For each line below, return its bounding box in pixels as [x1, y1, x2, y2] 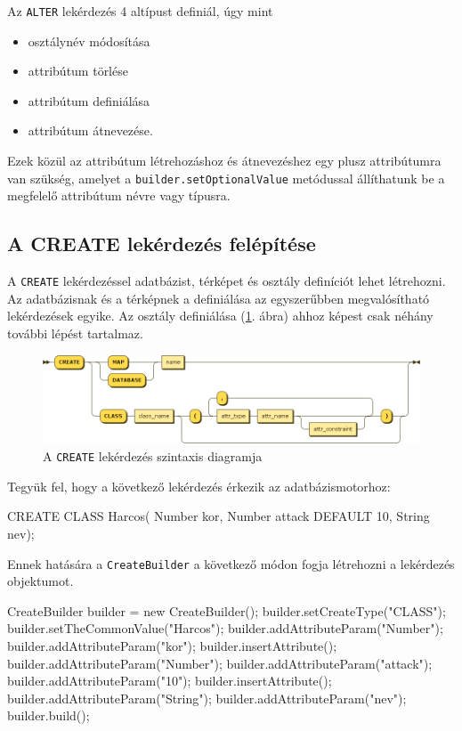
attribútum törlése [28, 61, 128, 80]
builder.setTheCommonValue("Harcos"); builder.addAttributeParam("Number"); [7, 619, 443, 638]
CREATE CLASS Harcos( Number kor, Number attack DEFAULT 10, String [7, 507, 430, 525]
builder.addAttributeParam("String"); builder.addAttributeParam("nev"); [7, 688, 407, 707]
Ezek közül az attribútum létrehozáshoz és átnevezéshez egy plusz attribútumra [7, 151, 442, 170]
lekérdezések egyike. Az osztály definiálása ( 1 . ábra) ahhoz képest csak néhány [7, 306, 434, 325]
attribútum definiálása [28, 91, 150, 110]
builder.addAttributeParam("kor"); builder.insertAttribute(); [7, 636, 337, 654]
